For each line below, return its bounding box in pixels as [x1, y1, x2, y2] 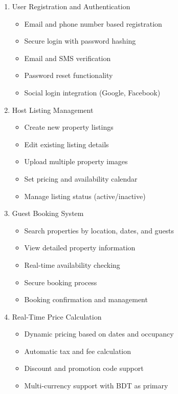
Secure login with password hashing [24, 35, 136, 46]
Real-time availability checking [24, 259, 120, 270]
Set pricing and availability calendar [24, 173, 138, 184]
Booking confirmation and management [24, 294, 148, 305]
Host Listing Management [12, 104, 94, 115]
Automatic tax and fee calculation [24, 345, 131, 356]
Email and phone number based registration [24, 18, 162, 29]
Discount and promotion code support [24, 363, 144, 373]
